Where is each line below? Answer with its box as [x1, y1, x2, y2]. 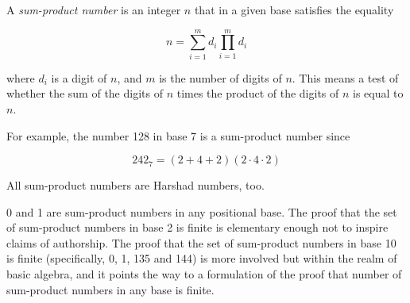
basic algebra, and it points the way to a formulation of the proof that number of [6, 266, 402, 282]
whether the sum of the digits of [6, 85, 163, 102]
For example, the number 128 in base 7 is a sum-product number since [6, 127, 350, 144]
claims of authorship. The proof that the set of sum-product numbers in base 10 [6, 234, 396, 251]
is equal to [353, 85, 404, 102]
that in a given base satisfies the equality [194, 2, 394, 17]
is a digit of [51, 69, 107, 86]
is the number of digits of [159, 69, 282, 86]
